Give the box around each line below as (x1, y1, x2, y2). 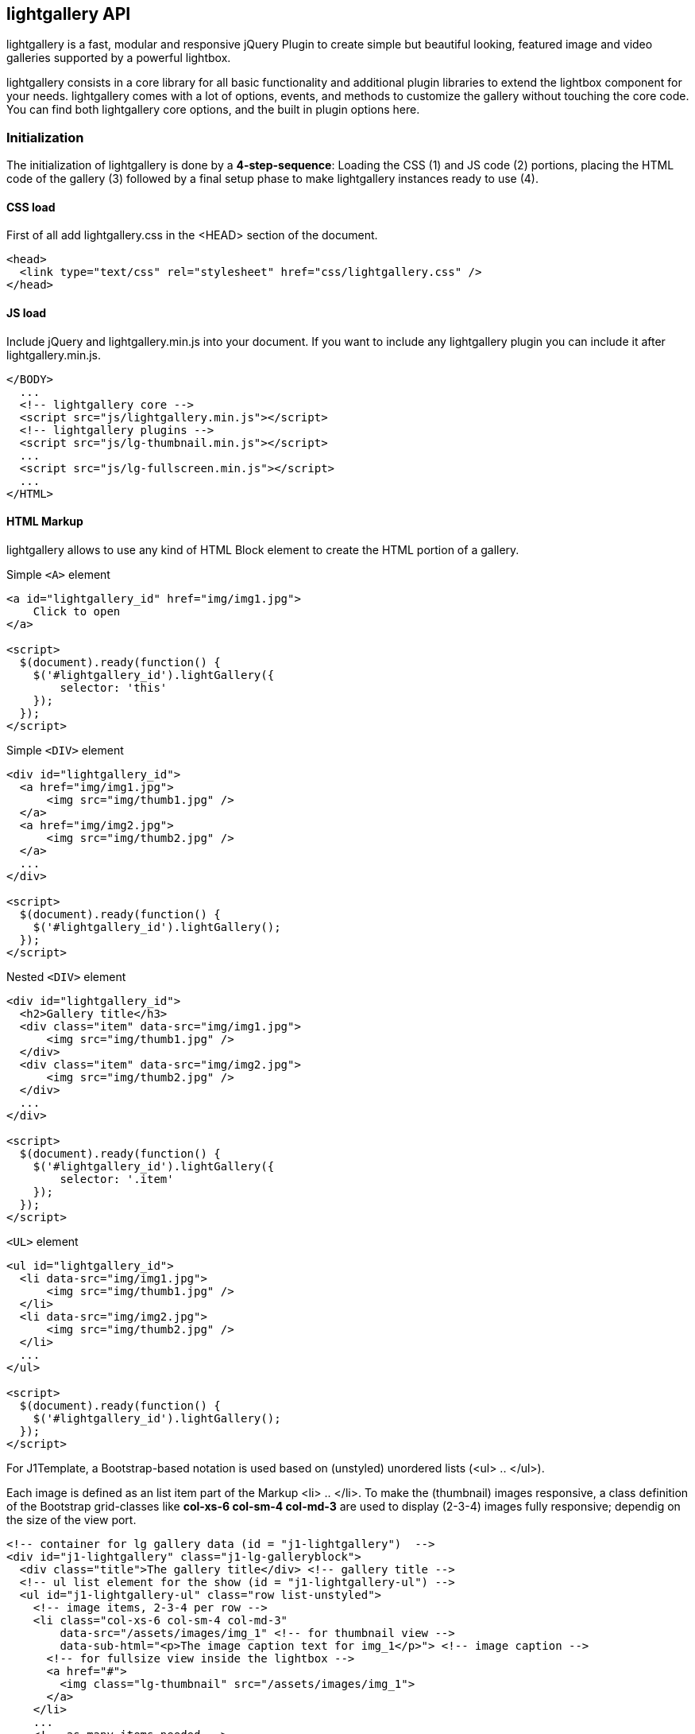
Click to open (33, 604, 121, 618)
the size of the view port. (6, 1512, 137, 1526)
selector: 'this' (60, 681, 168, 694)
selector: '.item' (60, 1172, 174, 1185)
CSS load (6, 200, 56, 214)
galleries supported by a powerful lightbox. (6, 51, 231, 65)
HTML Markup (6, 514, 83, 529)
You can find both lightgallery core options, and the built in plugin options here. (6, 103, 420, 117)
